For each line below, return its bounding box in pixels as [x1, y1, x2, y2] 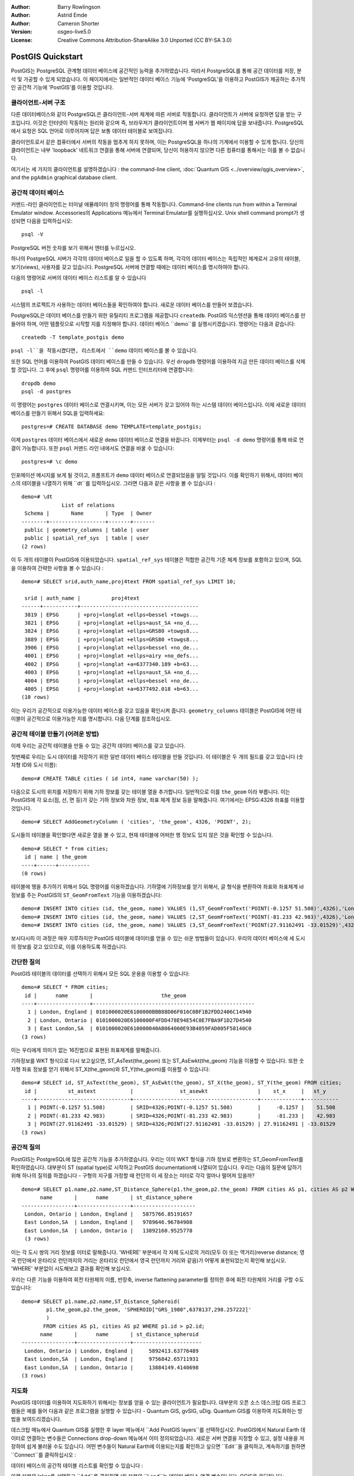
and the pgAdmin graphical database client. [11, 174, 117, 181]
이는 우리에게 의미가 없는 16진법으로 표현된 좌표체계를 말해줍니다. [11, 1047, 162, 1054]
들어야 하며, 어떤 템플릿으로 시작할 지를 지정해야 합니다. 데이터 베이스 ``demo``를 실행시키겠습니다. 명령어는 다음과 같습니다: [11, 320, 296, 327]
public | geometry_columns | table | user [24, 526, 149, 533]
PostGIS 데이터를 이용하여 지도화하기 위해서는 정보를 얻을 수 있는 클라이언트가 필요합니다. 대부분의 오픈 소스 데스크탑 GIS [11, 1399, 290, 1406]
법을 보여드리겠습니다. [11, 1415, 62, 1422]
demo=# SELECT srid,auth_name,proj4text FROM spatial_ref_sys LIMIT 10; [21, 578, 236, 584]
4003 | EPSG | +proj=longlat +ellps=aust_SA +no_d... [24, 669, 199, 676]
